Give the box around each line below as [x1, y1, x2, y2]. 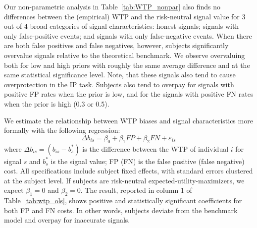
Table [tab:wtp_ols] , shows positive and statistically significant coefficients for [4, 195, 242, 206]
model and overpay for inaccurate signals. [4, 215, 130, 225]
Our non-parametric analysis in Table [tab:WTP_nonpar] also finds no [4, 1, 221, 11]
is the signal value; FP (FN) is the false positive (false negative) [51, 156, 245, 166]
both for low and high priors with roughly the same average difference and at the [4, 59, 250, 70]
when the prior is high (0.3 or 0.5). [4, 98, 109, 109]
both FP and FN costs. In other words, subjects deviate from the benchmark [4, 205, 238, 215]
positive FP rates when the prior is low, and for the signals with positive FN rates [4, 89, 254, 99]
